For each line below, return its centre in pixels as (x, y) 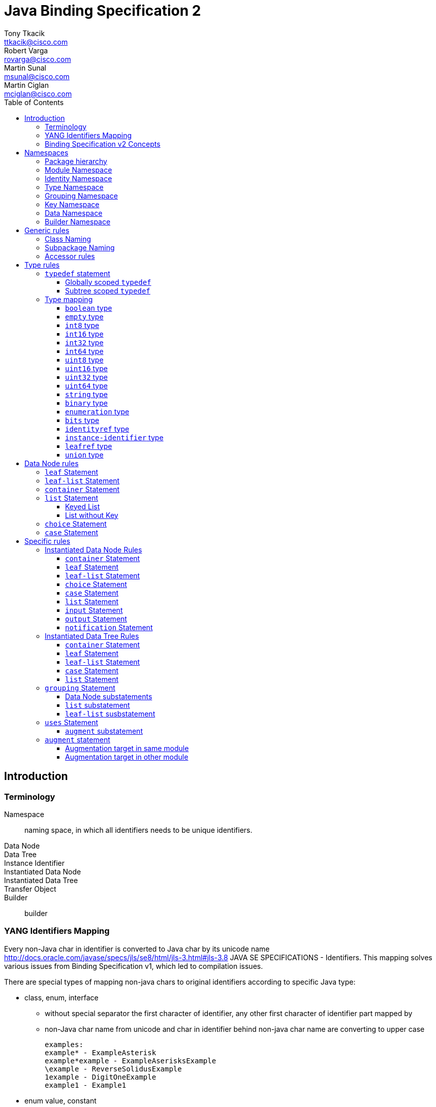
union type (84, 454)
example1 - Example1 (86, 1085)
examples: (64, 1044)
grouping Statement (80, 688)
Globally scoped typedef (108, 282)
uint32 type (86, 377)
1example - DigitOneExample (101, 1077)
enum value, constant (60, 1100)
